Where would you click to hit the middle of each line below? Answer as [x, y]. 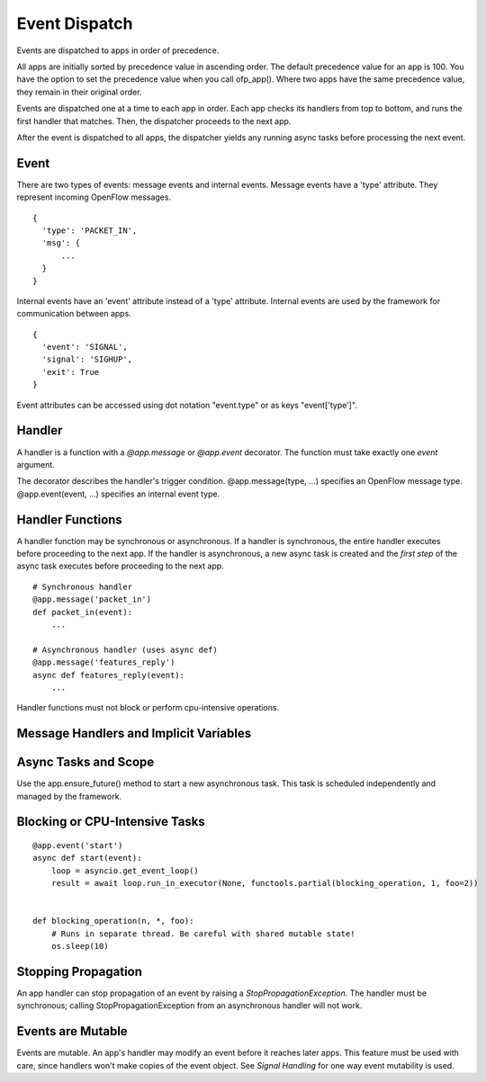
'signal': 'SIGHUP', [87, 359]
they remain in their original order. [79, 92]
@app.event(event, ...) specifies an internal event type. [118, 494]
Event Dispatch [75, 23]
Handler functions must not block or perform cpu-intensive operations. [148, 708]
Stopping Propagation [80, 971]
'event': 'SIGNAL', [85, 347]
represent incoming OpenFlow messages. [94, 197]
